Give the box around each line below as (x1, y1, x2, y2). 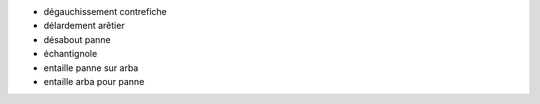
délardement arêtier (43, 20, 125, 32)
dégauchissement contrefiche (43, 6, 167, 17)
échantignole (43, 48, 98, 60)
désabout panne (43, 33, 112, 45)
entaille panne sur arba (43, 61, 139, 74)
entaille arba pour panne (43, 75, 145, 87)
